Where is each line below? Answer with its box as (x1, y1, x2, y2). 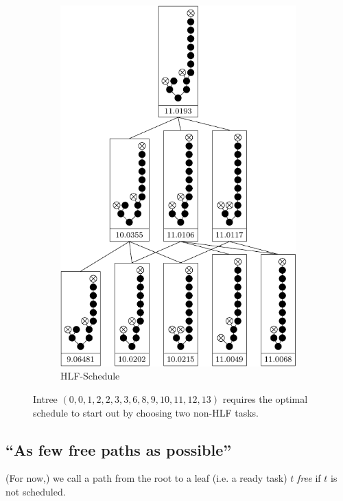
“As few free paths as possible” (5, 439, 232, 460)
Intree (33, 391, 58, 406)
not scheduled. (5, 484, 66, 498)
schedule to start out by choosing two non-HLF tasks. (33, 405, 259, 419)
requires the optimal (222, 391, 308, 406)
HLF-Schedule (60, 369, 120, 383)
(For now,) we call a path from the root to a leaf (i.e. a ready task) (5, 471, 287, 485)
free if (297, 471, 321, 485)
